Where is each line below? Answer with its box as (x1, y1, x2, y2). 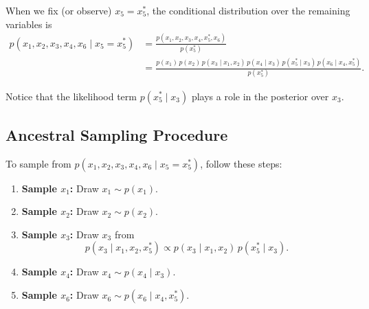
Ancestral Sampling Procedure (5, 124, 228, 145)
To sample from (5, 156, 71, 170)
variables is (5, 16, 52, 31)
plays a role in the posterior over (191, 89, 329, 103)
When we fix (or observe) (5, 3, 112, 17)
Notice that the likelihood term (5, 89, 137, 103)
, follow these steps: (200, 156, 282, 170)
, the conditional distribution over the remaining (146, 3, 350, 17)
